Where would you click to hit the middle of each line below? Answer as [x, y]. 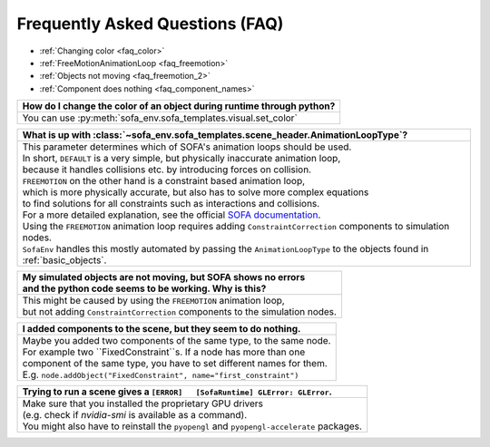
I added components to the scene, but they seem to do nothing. [162, 329]
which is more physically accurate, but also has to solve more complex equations [196, 192]
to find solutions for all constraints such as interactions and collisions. [171, 204]
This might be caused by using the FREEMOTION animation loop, [153, 301]
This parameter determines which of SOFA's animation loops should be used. [187, 147]
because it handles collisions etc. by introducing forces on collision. [167, 170]
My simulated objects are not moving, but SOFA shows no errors [164, 277]
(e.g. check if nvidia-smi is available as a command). [135, 415]
